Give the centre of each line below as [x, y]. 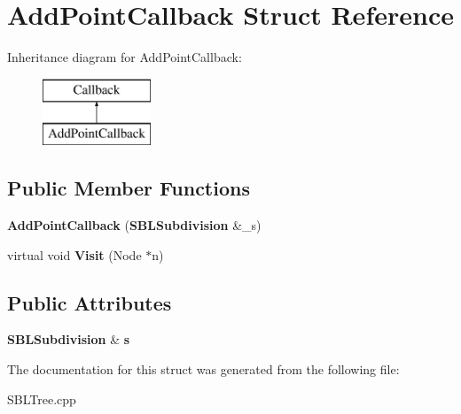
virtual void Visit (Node [74, 254]
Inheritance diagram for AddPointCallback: [125, 57]
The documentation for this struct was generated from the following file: [203, 369]
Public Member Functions [129, 188]
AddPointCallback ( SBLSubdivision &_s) [134, 225]
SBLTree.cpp [42, 399]
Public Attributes [90, 302]
